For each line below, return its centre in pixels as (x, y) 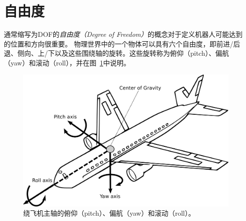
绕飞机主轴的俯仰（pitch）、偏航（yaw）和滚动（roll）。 (109, 213)
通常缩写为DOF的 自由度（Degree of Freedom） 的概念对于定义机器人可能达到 (123, 34)
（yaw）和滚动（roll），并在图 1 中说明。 (67, 62)
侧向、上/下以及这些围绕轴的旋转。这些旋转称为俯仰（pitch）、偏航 (123, 53)
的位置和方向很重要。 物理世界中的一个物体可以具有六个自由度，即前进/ (119, 43)
